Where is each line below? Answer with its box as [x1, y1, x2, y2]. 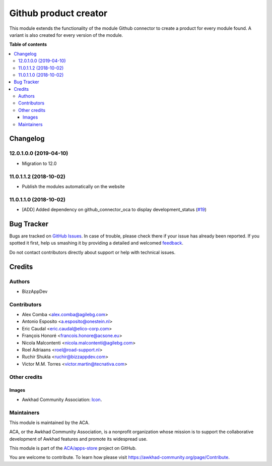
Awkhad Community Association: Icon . [22, 396, 102, 402]
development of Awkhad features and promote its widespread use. [9, 436, 148, 442]
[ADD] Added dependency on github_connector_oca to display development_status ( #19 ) [22, 207, 207, 213]
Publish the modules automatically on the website [22, 183, 125, 189]
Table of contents [9, 41, 47, 47]
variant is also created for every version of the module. [9, 32, 123, 38]
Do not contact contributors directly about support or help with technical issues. [9, 249, 176, 255]
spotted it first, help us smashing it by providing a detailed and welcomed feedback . [9, 240, 184, 246]
